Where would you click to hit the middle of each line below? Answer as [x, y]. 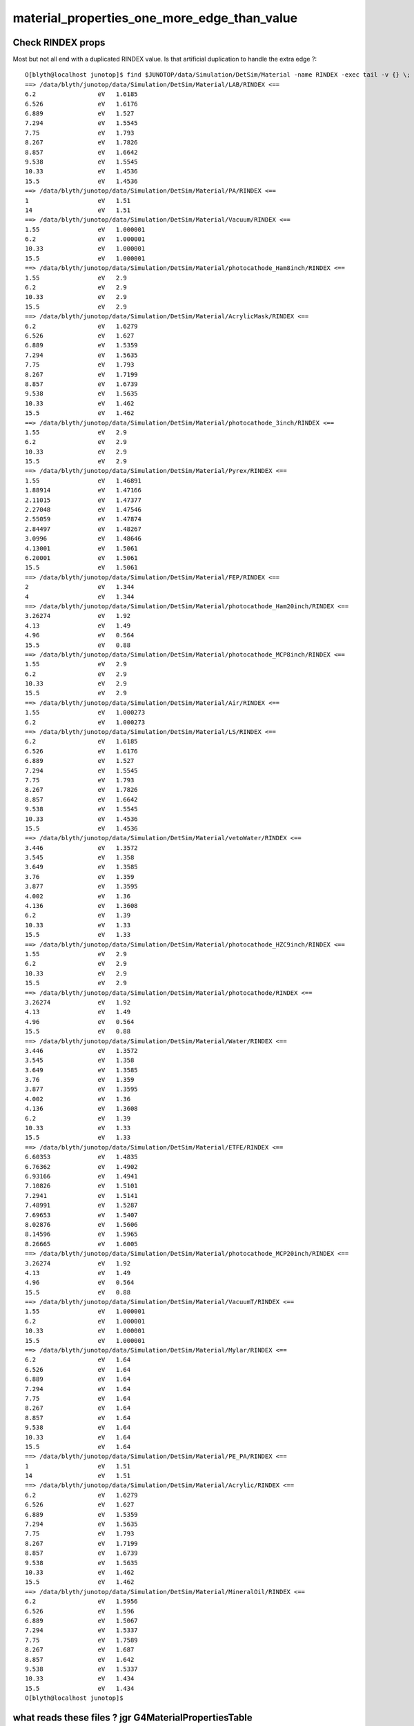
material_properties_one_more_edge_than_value [155, 18]
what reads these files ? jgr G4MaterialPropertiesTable [133, 1717]
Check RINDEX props [59, 42]
